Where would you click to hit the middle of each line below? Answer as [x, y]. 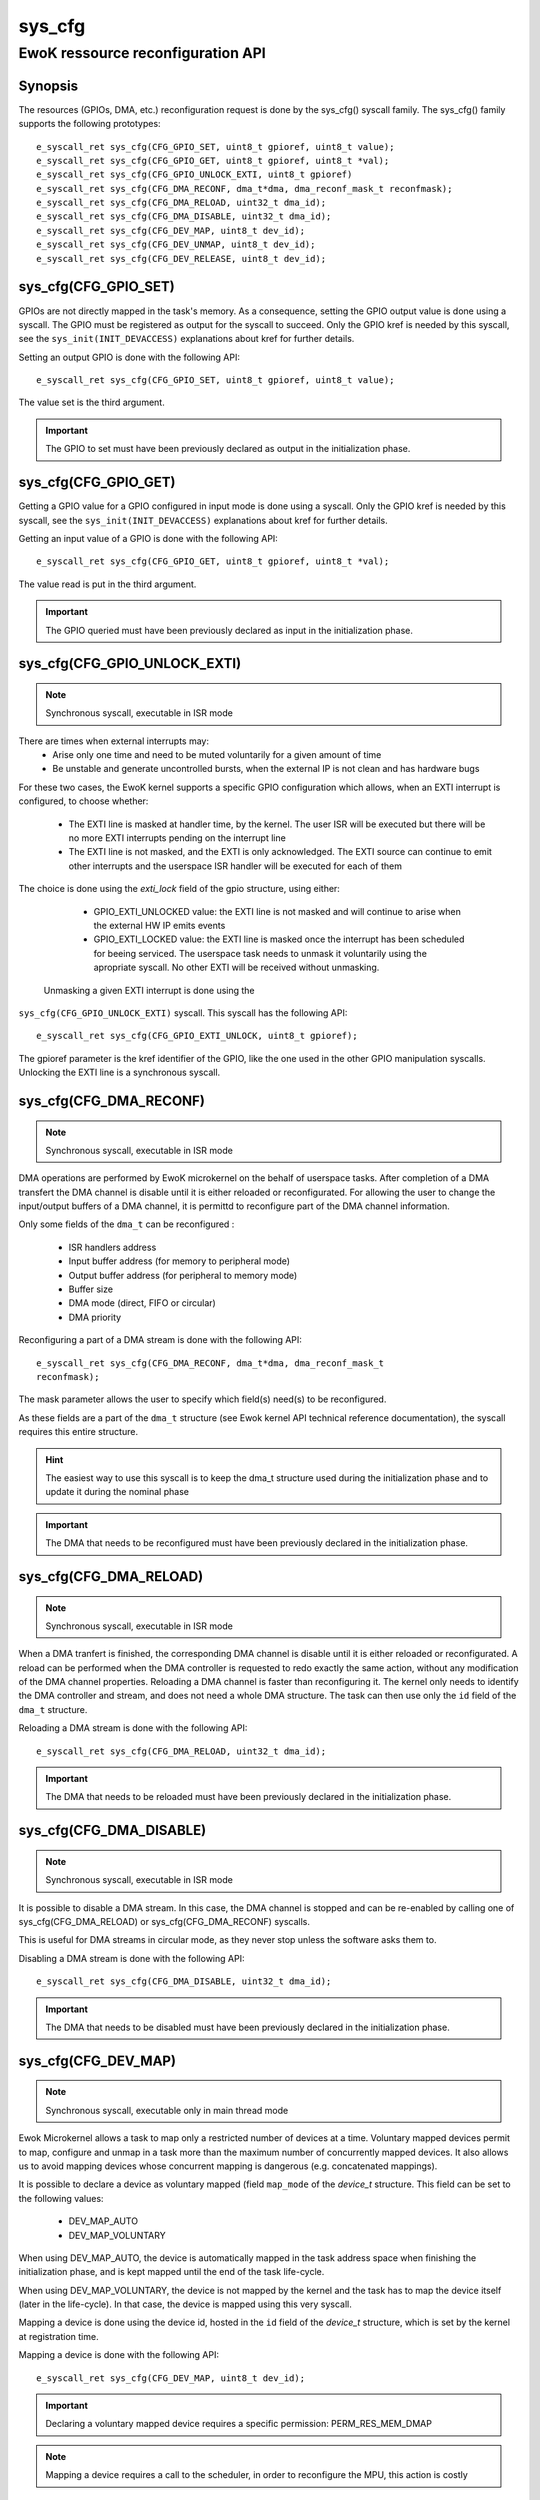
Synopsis [48, 85]
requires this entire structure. [78, 1432]
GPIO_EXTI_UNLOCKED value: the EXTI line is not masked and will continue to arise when [277, 911]
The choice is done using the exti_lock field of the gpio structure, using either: [179, 889]
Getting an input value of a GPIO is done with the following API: [148, 538]
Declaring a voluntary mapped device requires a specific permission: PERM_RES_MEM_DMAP [238, 2424]
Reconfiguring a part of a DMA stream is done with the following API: [160, 1340]
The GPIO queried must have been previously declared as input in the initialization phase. [229, 630]
